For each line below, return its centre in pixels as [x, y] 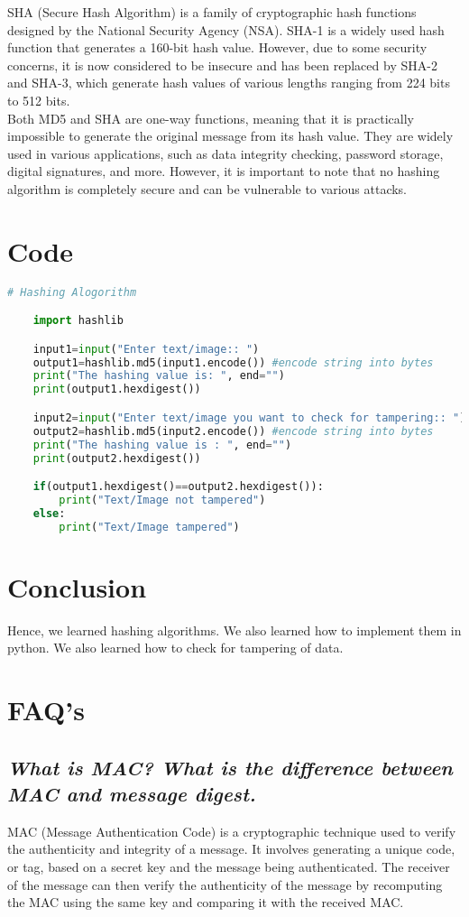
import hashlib [78, 321]
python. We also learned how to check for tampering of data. [175, 648]
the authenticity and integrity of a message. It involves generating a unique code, [231, 849]
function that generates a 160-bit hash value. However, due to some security [217, 47]
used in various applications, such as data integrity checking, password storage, [225, 153]
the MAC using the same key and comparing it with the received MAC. [206, 902]
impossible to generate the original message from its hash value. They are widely [230, 136]
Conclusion [77, 586]
